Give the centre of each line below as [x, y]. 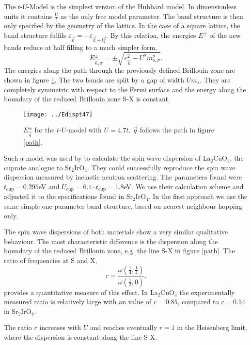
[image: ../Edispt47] [58, 114]
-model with [84, 130]
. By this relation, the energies [151, 35]
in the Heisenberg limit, [212, 327]
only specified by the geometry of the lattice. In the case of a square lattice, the [122, 25]
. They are [215, 79]
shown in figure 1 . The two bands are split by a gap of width [94, 79]
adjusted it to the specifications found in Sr [68, 196]
